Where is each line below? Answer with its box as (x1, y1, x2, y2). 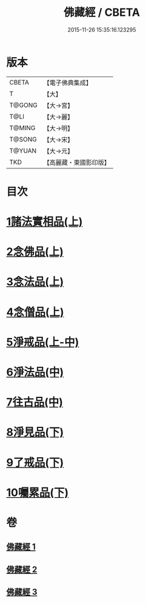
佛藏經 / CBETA (63, 5, 141, 19)
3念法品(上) (6, 275, 64, 289)
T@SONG (9, 135, 38, 143)
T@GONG (9, 101, 38, 109)
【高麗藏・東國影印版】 (43, 158, 110, 167)
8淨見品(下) (6, 426, 64, 439)
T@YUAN (9, 146, 37, 155)
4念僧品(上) (6, 305, 65, 319)
